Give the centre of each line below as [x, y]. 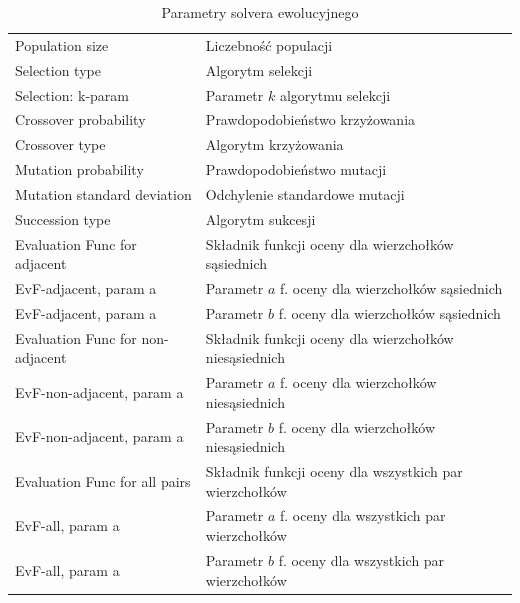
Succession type [63, 218]
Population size [62, 44]
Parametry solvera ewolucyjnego [260, 12]
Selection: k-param [72, 94]
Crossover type [60, 144]
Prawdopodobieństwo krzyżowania [310, 119]
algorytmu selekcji [335, 94]
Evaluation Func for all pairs [103, 480]
